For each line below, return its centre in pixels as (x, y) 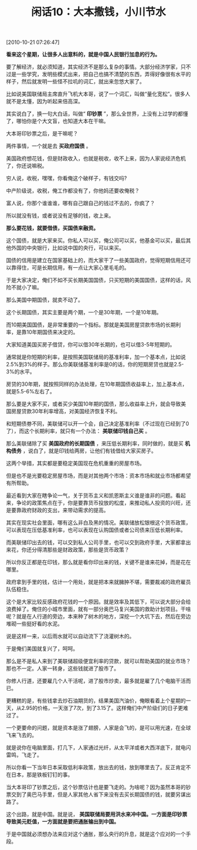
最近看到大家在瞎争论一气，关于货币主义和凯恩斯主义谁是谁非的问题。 (91, 495)
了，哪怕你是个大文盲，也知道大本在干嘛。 (57, 121)
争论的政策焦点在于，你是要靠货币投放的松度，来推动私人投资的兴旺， (101, 503)
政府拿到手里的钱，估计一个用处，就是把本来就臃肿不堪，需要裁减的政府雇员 (98, 582)
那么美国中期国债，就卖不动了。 (45, 300)
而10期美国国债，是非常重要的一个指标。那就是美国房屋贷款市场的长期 (91, 325)
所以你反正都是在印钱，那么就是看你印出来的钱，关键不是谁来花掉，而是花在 (98, 562)
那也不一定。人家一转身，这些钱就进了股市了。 (62, 668)
